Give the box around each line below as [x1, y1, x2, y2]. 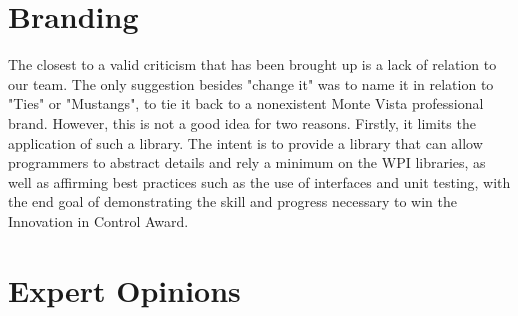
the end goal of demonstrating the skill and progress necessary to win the [8, 191, 457, 212]
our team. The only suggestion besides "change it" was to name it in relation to [8, 73, 494, 94]
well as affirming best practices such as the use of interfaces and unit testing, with [8, 171, 511, 192]
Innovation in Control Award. [8, 210, 189, 231]
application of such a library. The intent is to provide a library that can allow [8, 132, 483, 153]
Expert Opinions [8, 269, 241, 310]
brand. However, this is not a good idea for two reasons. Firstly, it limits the [8, 112, 476, 133]
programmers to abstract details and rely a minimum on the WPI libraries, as [8, 152, 486, 173]
